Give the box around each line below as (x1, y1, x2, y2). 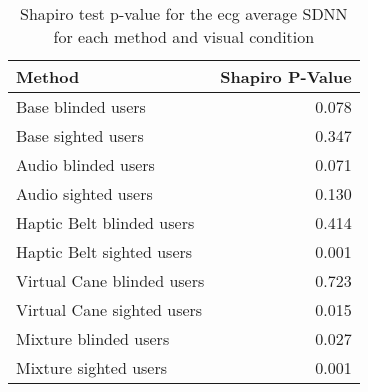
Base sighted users (16, 124, 144, 147)
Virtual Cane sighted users (16, 298, 203, 321)
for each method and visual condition (53, 25, 315, 48)
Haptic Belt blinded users (16, 211, 195, 234)
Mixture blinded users (16, 327, 170, 350)
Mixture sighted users (16, 356, 168, 379)
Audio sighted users (16, 182, 153, 205)
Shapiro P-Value (220, 65, 352, 88)
